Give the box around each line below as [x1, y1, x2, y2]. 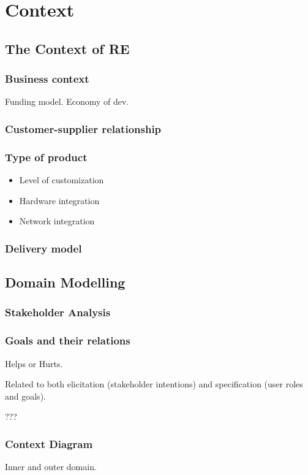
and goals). [5, 389, 46, 402]
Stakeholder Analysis [5, 305, 111, 320]
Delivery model [5, 240, 82, 256]
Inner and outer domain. [5, 460, 97, 473]
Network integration [19, 215, 95, 227]
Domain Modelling [5, 273, 126, 292]
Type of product [5, 149, 88, 164]
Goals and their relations [5, 333, 130, 348]
